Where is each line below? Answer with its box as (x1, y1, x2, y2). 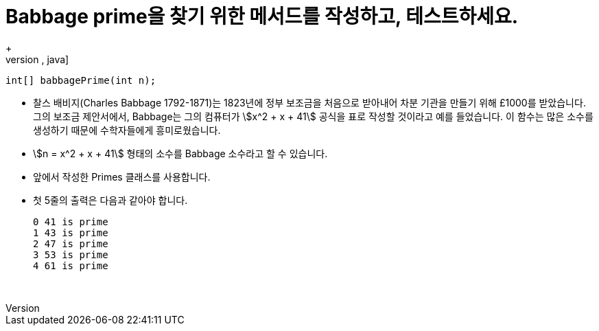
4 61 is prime (33, 260, 108, 271)
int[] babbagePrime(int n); (5, 74, 156, 86)
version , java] (5, 53, 69, 65)
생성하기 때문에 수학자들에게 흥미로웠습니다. (33, 124, 221, 136)
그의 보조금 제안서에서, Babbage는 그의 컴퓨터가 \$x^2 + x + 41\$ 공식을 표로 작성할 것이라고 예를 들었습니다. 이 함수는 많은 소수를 (33, 110, 594, 122)
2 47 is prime (33, 238, 108, 249)
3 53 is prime (33, 249, 108, 260)
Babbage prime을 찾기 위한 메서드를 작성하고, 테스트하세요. (5, 5, 519, 28)
